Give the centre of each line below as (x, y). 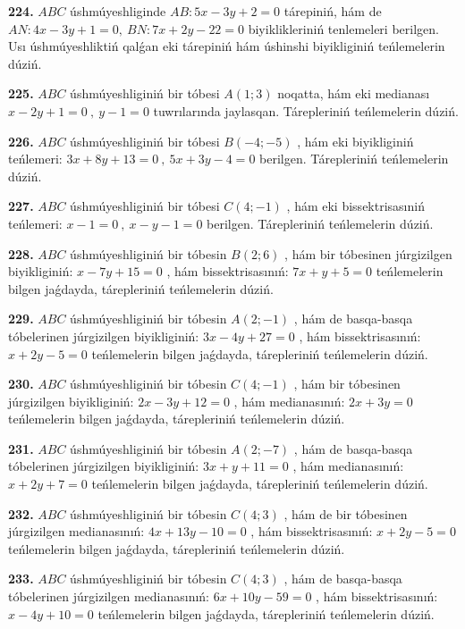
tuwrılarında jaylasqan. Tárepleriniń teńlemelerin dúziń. (306, 110)
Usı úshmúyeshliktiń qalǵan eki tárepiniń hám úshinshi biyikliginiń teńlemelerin (227, 46)
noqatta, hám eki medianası (354, 93)
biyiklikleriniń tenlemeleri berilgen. (343, 28)
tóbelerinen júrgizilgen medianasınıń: (109, 596)
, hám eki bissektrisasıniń (355, 206)
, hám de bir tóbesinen (346, 513)
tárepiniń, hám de (333, 11)
